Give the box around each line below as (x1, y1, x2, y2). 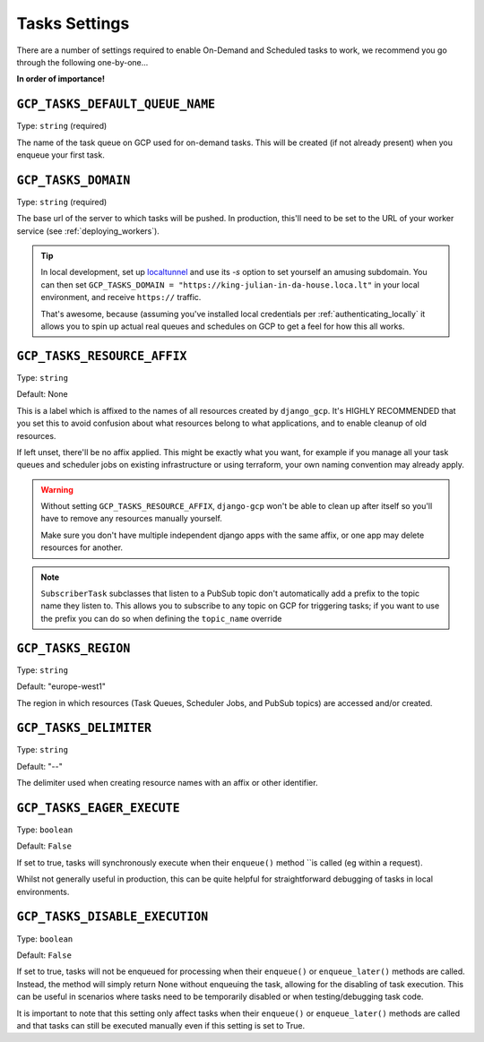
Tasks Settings (16, 13, 130, 33)
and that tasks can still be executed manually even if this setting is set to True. (16, 1020, 306, 1030)
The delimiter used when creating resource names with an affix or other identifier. (16, 778, 318, 788)
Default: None (16, 389, 68, 400)
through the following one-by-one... (16, 56, 149, 67)
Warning (40, 484, 73, 495)
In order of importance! (16, 73, 105, 84)
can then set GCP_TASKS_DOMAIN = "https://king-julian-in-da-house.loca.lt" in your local (40, 279, 420, 290)
